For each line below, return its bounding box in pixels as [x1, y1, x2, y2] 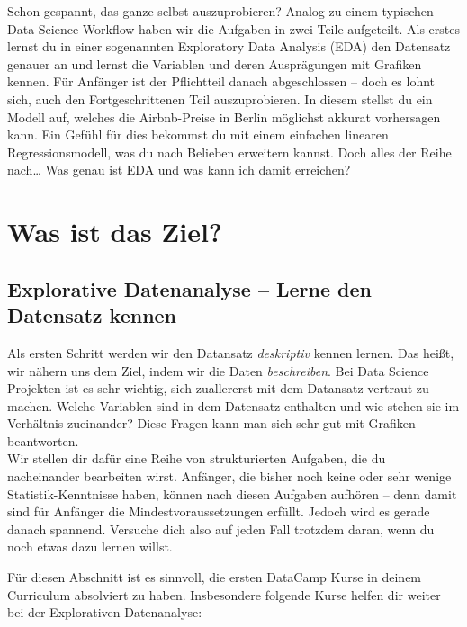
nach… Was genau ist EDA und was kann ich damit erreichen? [7, 160, 351, 179]
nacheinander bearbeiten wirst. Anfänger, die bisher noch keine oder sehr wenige [7, 467, 452, 486]
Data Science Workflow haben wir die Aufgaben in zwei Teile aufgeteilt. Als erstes [7, 19, 460, 38]
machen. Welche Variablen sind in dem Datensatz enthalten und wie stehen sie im [7, 396, 460, 415]
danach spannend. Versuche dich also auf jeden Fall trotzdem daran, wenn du [7, 519, 435, 538]
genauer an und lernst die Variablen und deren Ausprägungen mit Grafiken [7, 54, 422, 73]
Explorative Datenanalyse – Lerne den [7, 274, 373, 302]
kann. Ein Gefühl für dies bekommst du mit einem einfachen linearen [7, 125, 389, 144]
